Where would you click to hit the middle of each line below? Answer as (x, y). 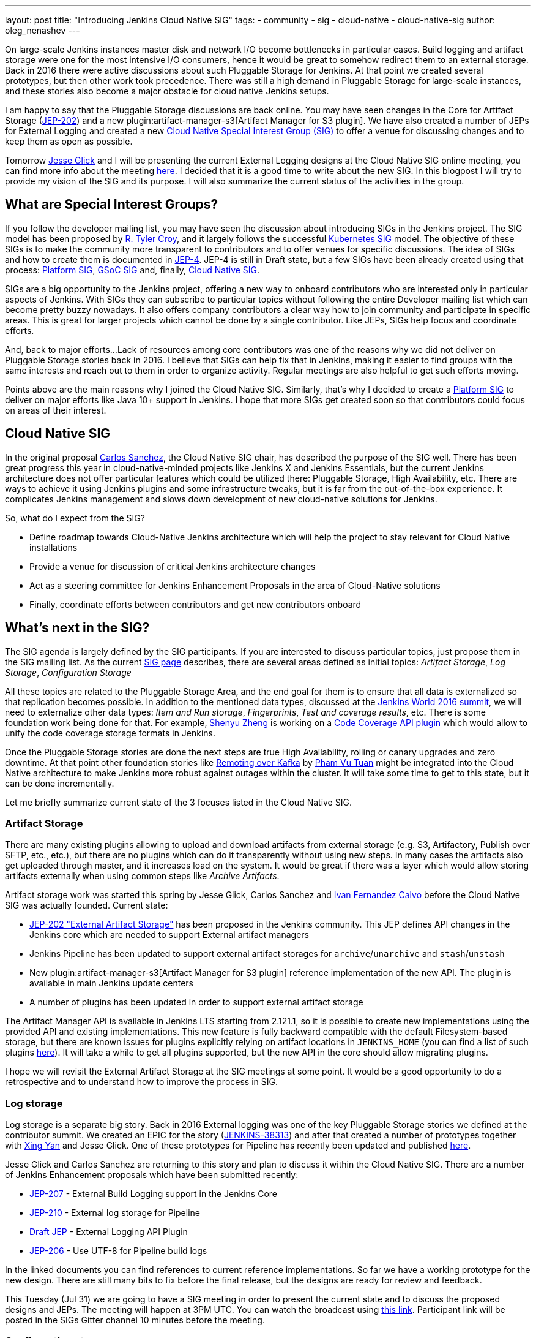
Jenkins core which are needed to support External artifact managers (169, 935)
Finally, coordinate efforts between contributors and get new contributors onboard (195, 604)
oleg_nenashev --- (43, 30)
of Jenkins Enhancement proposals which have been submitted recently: (152, 1175)
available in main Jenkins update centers (111, 983)
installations (54, 547)
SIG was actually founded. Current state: (87, 905)
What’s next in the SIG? (77, 628)
